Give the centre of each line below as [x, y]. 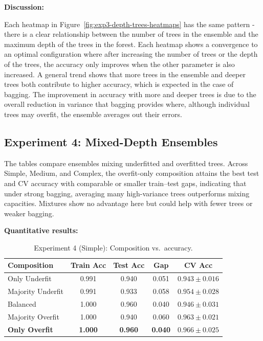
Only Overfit [30, 329]
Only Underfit [30, 278]
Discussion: [24, 7]
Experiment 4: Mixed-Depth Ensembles [111, 141]
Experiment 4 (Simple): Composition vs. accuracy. [113, 247]
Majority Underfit [36, 291]
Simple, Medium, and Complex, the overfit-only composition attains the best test [132, 173]
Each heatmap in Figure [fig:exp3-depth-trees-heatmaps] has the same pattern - [129, 24]
